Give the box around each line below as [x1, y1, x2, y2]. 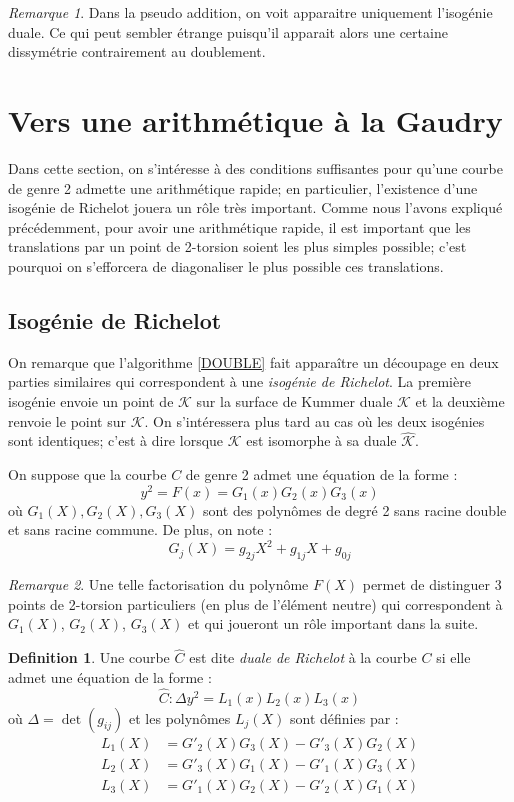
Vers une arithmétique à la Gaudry [8, 99, 503, 140]
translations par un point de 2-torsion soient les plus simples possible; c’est [8, 236, 467, 257]
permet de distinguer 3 [362, 574, 502, 595]
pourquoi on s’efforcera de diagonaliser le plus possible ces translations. [8, 255, 444, 276]
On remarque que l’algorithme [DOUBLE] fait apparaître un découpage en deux [8, 351, 499, 372]
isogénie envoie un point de [8, 391, 174, 412]
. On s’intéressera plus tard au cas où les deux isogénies [144, 410, 485, 431]
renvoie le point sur [8, 410, 126, 431]
